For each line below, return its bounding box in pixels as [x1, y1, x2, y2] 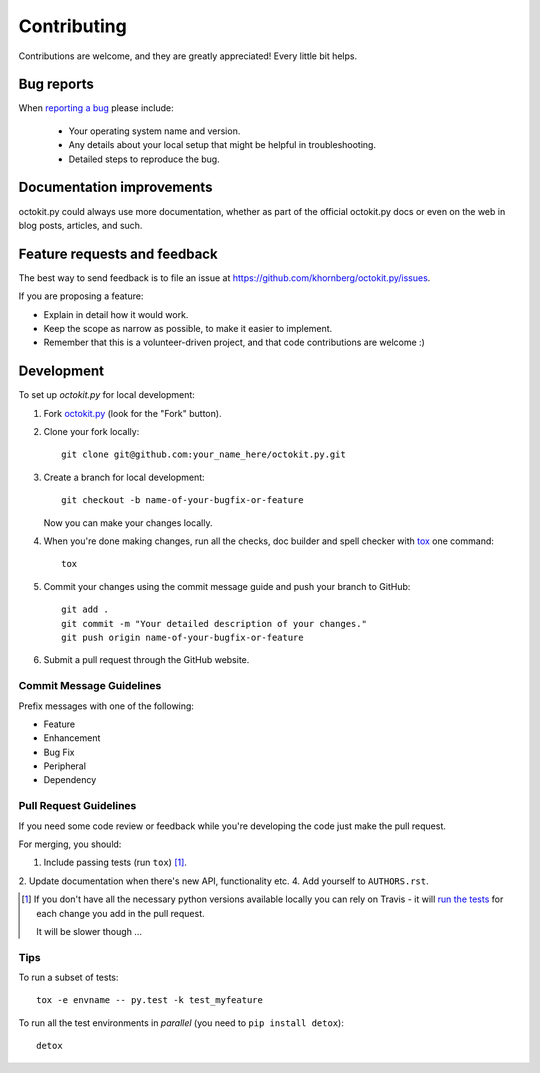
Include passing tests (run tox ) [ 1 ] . [43, 856, 187, 869]
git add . [61, 604, 109, 615]
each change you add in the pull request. [36, 907, 205, 919]
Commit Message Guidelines [18, 679, 162, 693]
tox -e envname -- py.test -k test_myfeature [36, 995, 264, 1006]
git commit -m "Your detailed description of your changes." [61, 618, 367, 629]
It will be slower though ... [36, 925, 142, 937]
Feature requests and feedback [18, 245, 219, 262]
